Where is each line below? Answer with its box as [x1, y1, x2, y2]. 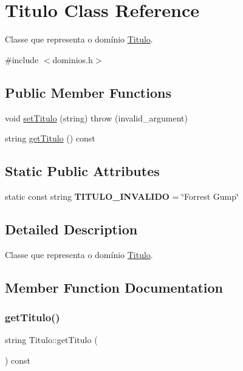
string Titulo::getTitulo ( [5, 333, 98, 346]
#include [5, 53, 39, 66]
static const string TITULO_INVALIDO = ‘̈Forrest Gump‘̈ [5, 189, 239, 202]
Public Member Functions [5, 83, 171, 101]
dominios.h [52, 53, 93, 66]
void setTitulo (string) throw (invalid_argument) [5, 111, 188, 124]
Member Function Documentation [5, 277, 224, 296]
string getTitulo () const [5, 132, 95, 145]
